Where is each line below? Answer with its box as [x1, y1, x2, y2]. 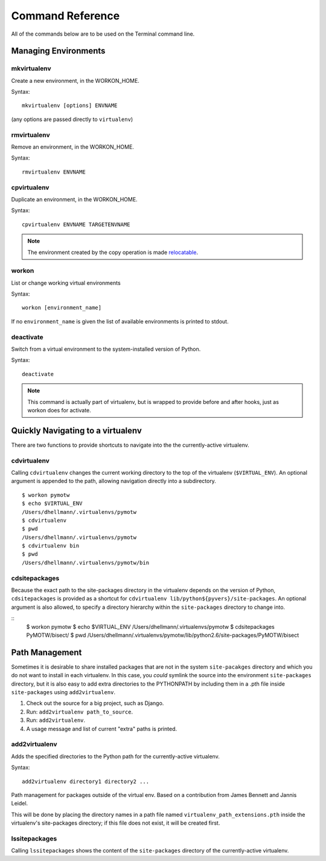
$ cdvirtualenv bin [22, 542, 80, 550]
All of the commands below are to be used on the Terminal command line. [11, 30, 195, 37]
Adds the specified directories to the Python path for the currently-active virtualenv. [11, 753, 220, 760]
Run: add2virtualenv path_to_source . [26, 708, 133, 715]
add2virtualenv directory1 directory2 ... [22, 778, 150, 785]
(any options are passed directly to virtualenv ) [11, 115, 133, 123]
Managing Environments [11, 46, 106, 56]
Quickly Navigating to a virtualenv [11, 425, 142, 435]
